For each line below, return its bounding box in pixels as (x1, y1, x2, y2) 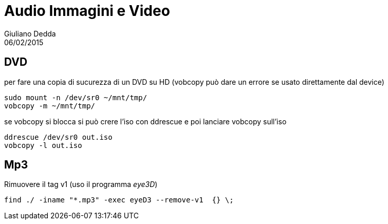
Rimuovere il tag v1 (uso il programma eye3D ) (4, 180, 158, 189)
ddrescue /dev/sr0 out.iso (4, 133, 113, 141)
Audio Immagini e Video (4, 2, 170, 20)
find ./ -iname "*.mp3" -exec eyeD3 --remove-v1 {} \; (4, 196, 234, 204)
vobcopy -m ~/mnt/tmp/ (4, 101, 96, 110)
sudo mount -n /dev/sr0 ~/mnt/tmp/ (4, 93, 147, 102)
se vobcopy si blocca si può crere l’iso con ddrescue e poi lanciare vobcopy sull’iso (4, 117, 287, 126)
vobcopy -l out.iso (4, 141, 82, 150)
